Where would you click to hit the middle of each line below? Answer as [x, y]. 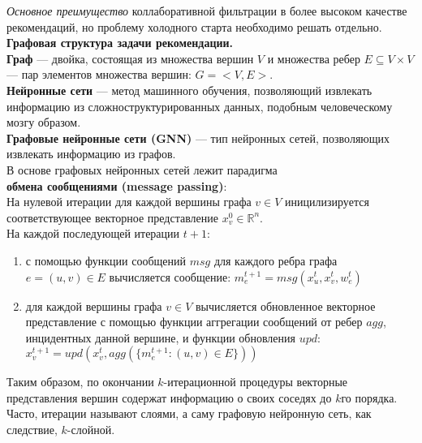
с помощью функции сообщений [106, 260]
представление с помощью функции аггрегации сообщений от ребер [194, 322]
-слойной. [91, 430]
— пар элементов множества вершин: [99, 74]
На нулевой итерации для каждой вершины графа [129, 202]
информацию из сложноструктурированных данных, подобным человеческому [200, 106]
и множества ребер [314, 58]
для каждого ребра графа [276, 260]
